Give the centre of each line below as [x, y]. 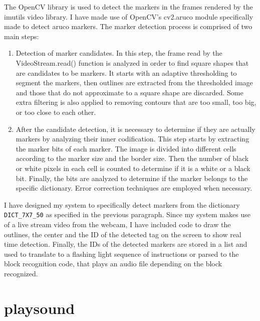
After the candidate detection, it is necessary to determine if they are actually [136, 129]
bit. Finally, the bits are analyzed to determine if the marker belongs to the [132, 178]
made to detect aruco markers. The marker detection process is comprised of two [128, 26]
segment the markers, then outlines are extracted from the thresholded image [134, 83]
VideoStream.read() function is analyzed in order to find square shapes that [132, 62]
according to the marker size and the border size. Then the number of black [132, 158]
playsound [40, 308]
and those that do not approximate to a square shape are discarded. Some [129, 92]
